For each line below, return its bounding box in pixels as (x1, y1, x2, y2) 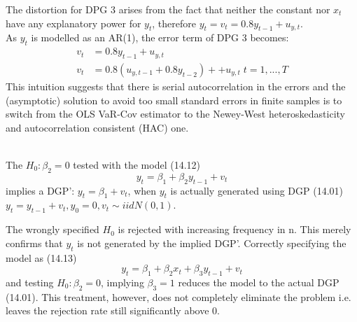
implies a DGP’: (6, 183, 75, 197)
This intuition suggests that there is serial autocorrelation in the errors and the (6, 79, 346, 94)
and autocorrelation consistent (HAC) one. (6, 120, 189, 134)
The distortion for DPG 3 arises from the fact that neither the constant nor (6, 2, 330, 16)
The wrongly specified (6, 222, 99, 237)
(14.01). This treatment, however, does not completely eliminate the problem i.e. (6, 289, 351, 304)
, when (127, 183, 157, 197)
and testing (6, 274, 54, 289)
